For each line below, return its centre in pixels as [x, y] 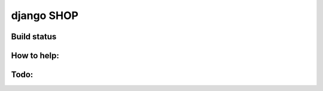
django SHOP [45, 15]
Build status [34, 37]
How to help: [35, 56]
